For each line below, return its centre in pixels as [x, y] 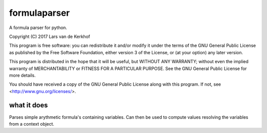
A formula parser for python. [38, 28]
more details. [22, 75]
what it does [28, 105]
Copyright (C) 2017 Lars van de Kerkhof [50, 36]
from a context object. [32, 124]
